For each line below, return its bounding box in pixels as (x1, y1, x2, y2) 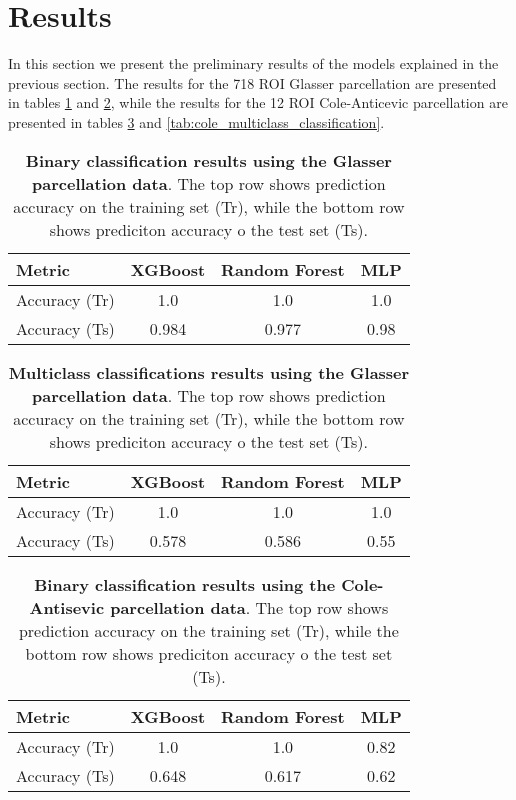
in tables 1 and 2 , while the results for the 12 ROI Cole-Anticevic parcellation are (8, 92, 508, 113)
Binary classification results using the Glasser (25, 148, 392, 172)
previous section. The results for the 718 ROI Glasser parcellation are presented (8, 72, 497, 93)
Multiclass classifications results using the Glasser (8, 360, 410, 384)
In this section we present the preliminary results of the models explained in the (8, 53, 499, 74)
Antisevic (29, 595, 105, 619)
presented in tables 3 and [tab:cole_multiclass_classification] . (8, 111, 385, 132)
